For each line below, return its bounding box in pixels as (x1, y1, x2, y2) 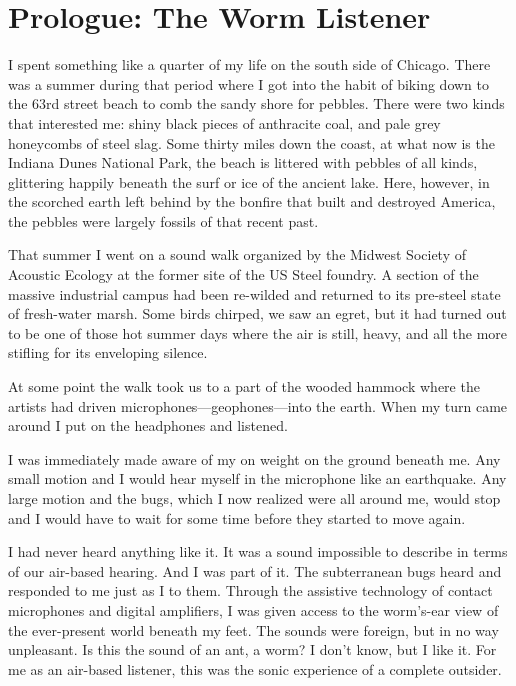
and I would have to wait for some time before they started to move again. (8, 507, 466, 528)
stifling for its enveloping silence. (8, 342, 208, 363)
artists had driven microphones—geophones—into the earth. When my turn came (8, 395, 508, 416)
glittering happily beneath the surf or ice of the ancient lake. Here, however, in (8, 171, 490, 192)
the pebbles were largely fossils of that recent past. (8, 210, 319, 231)
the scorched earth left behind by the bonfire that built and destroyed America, (8, 191, 496, 212)
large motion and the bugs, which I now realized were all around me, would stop (8, 488, 501, 508)
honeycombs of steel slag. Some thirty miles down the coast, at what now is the (8, 132, 495, 153)
